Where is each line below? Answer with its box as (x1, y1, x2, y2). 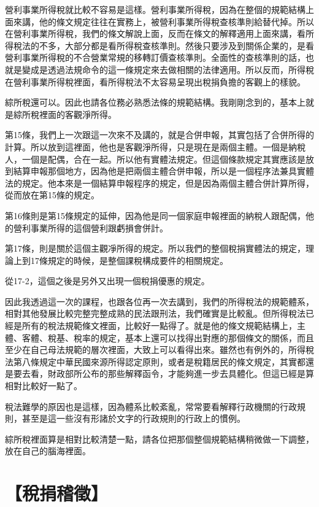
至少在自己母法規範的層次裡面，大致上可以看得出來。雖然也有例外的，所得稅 (5, 343, 314, 356)
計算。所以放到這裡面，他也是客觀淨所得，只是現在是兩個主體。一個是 (5, 140, 288, 153)
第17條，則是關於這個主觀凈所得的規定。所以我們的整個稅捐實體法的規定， (5, 242, 306, 255)
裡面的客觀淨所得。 (39, 107, 117, 120)
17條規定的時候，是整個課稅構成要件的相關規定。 (30, 253, 228, 266)
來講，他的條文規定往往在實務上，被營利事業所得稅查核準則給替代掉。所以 (13, 15, 314, 28)
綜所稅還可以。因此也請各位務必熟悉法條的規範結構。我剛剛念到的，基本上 (5, 96, 306, 109)
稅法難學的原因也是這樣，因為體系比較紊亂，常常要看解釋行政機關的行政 (5, 400, 297, 412)
